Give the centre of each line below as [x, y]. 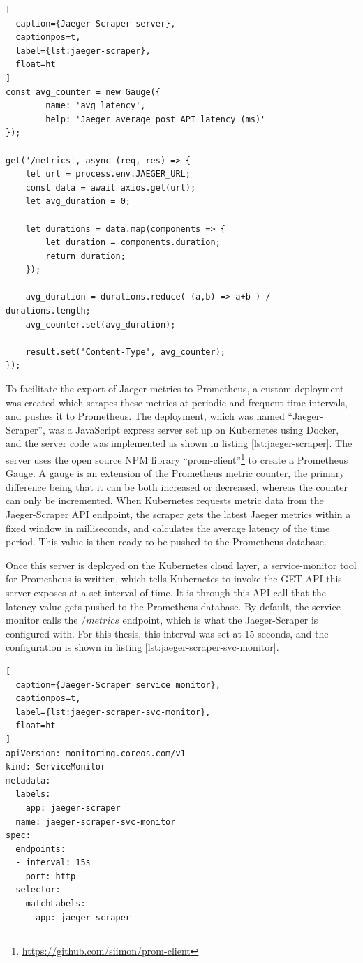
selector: [38, 890]
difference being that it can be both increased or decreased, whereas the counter [177, 486]
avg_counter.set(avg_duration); [101, 324]
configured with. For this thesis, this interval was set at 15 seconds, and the [167, 633]
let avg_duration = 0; [78, 201]
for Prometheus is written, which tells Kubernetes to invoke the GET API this [174, 579]
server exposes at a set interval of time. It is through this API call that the [166, 592]
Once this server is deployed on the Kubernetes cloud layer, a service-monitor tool [181, 565]
